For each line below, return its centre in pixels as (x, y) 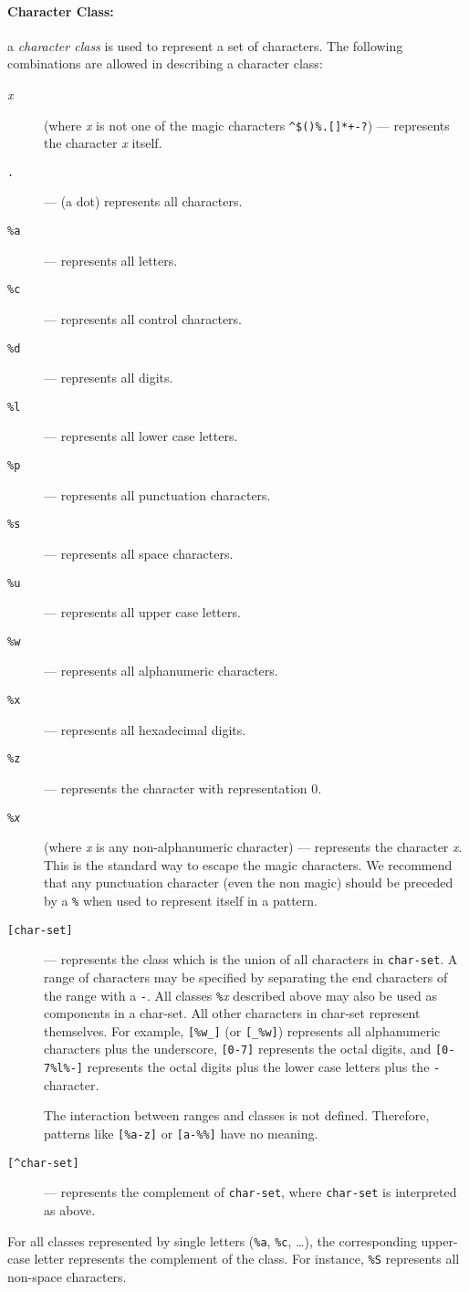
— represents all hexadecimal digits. (145, 729)
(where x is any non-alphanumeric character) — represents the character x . (253, 847)
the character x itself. (103, 143)
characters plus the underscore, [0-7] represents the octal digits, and (238, 1049)
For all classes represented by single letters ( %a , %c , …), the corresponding (212, 1240)
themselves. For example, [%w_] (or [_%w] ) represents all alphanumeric (242, 1030)
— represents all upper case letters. (142, 612)
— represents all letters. (111, 260)
